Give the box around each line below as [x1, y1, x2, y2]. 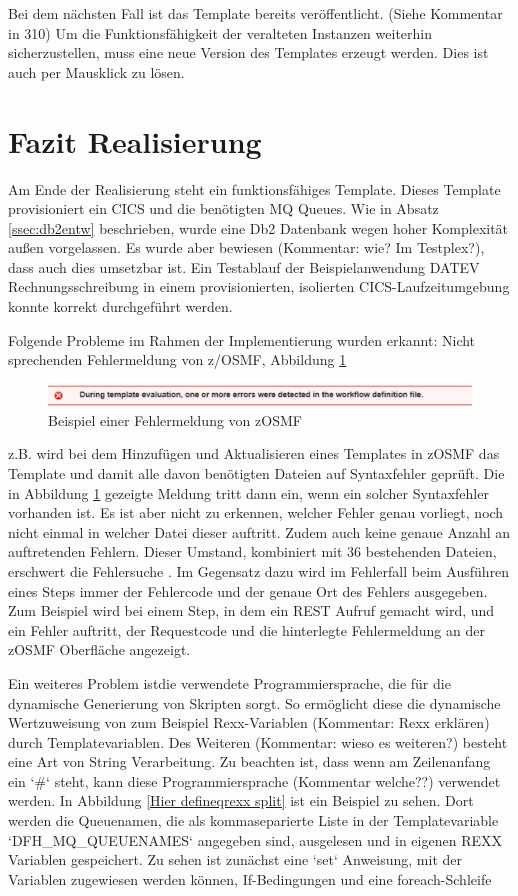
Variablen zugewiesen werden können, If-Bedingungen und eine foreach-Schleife [8, 868, 492, 889]
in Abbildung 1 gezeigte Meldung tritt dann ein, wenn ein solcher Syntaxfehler [8, 482, 489, 503]
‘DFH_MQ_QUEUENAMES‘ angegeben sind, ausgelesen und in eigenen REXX [8, 829, 502, 850]
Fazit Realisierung [8, 120, 262, 161]
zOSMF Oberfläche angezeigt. [8, 639, 191, 660]
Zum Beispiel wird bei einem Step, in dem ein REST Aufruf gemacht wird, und [8, 600, 495, 621]
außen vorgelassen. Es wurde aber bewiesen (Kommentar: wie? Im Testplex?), [8, 237, 485, 258]
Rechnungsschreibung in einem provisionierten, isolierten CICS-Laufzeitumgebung [8, 276, 510, 297]
